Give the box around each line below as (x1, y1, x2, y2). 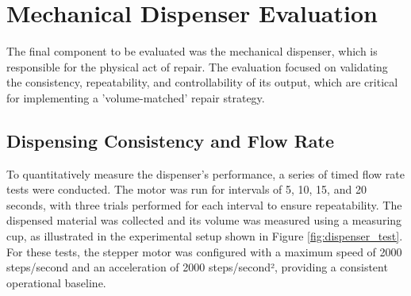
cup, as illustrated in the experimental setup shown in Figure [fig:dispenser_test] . (6, 228, 403, 244)
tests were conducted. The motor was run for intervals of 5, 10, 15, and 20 (6, 181, 367, 198)
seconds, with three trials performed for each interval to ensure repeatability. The (6, 196, 402, 213)
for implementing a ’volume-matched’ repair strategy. (6, 89, 265, 106)
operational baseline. (6, 274, 106, 290)
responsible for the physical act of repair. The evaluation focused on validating (6, 58, 388, 75)
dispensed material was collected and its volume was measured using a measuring (6, 212, 402, 229)
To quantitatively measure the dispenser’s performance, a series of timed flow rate (6, 165, 405, 182)
